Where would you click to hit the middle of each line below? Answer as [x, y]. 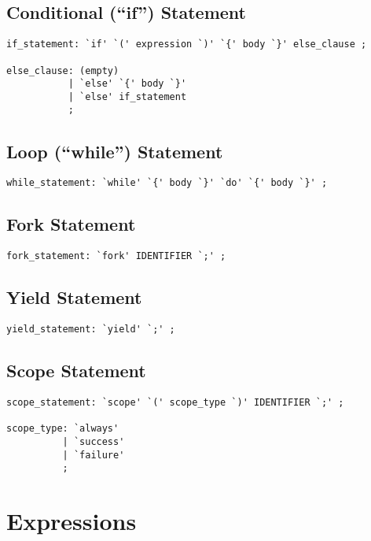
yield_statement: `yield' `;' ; [91, 330]
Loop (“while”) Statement [115, 151]
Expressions [72, 521]
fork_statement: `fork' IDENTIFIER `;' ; [116, 256]
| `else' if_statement [127, 96]
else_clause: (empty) [63, 70]
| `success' [94, 441]
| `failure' [94, 455]
